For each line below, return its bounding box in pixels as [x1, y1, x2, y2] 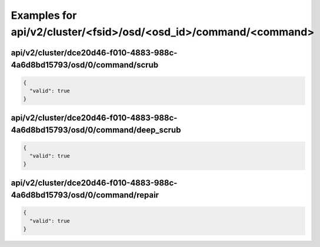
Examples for [11, 9, 77, 22]
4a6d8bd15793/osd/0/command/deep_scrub [11, 125, 181, 135]
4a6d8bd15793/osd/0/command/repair [11, 190, 159, 200]
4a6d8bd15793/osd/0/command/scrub [11, 60, 159, 70]
